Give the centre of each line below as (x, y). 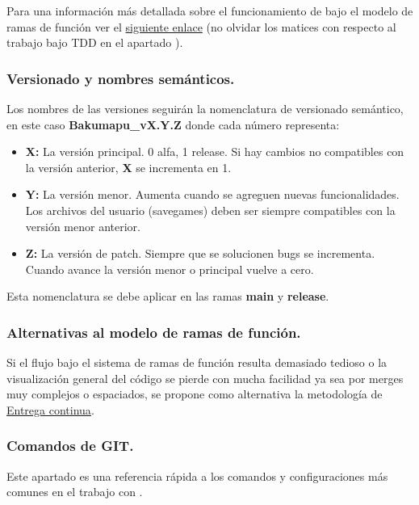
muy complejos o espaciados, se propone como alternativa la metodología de (195, 394)
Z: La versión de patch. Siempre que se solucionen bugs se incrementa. (200, 253)
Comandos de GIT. (70, 446)
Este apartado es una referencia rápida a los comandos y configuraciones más (197, 476)
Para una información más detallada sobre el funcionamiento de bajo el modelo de (210, 11)
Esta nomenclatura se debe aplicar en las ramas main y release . (168, 296)
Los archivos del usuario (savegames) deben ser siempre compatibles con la (210, 210)
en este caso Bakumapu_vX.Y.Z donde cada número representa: (173, 124)
